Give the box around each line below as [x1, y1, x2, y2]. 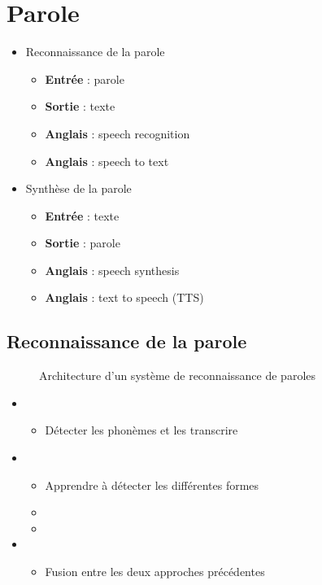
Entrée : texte [45, 207, 120, 224]
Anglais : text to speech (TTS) [45, 289, 204, 306]
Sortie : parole [45, 234, 120, 251]
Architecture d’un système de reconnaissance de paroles [39, 367, 316, 384]
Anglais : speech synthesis [45, 261, 180, 278]
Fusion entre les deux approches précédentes [45, 563, 265, 580]
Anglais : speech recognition [45, 124, 190, 142]
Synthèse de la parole [25, 180, 132, 197]
